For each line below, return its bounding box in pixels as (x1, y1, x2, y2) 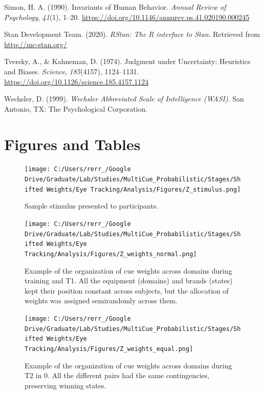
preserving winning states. (25, 380, 106, 390)
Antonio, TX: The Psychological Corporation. (4, 103, 148, 114)
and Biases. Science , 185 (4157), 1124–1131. (4, 66, 139, 76)
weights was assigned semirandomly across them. (25, 295, 178, 306)
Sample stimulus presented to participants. (25, 200, 159, 211)
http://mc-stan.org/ (4, 38, 67, 49)
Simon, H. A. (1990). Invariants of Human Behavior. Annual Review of (4, 2, 226, 12)
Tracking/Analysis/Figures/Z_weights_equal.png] (25, 345, 193, 352)
